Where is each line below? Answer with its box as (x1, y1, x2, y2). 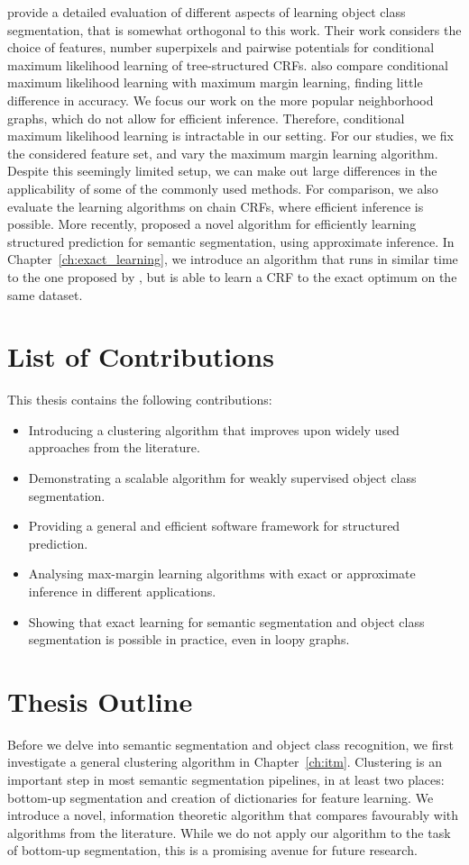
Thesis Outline (7, 682, 193, 719)
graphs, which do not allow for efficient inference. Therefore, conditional (7, 108, 405, 127)
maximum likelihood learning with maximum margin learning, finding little (7, 73, 423, 92)
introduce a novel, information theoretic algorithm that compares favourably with (7, 806, 459, 824)
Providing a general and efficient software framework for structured (28, 516, 400, 535)
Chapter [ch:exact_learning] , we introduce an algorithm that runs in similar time (7, 250, 458, 269)
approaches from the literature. (28, 438, 200, 457)
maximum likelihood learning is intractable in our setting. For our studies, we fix (7, 126, 455, 145)
